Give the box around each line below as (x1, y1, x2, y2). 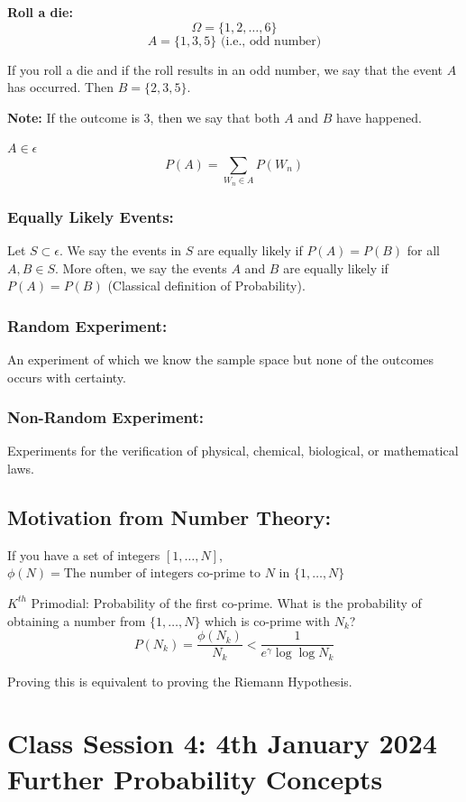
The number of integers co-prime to (63, 567, 261, 581)
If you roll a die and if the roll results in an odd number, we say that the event (7, 60, 443, 78)
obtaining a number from (7, 611, 146, 630)
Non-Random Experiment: (7, 406, 204, 429)
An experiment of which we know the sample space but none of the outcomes (7, 349, 434, 368)
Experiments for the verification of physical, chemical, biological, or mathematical (7, 441, 459, 460)
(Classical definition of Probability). (107, 276, 306, 295)
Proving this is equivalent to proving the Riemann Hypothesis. (7, 671, 352, 690)
